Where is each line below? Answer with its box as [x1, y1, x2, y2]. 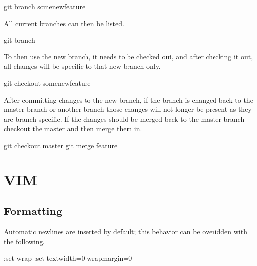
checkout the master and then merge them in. [4, 123, 142, 134]
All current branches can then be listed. [4, 18, 124, 28]
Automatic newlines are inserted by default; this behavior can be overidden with [4, 226, 247, 237]
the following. [4, 236, 45, 246]
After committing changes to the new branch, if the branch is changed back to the [4, 94, 253, 105]
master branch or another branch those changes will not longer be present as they [4, 104, 252, 114]
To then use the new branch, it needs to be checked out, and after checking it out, [4, 51, 253, 61]
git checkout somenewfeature [4, 77, 91, 88]
